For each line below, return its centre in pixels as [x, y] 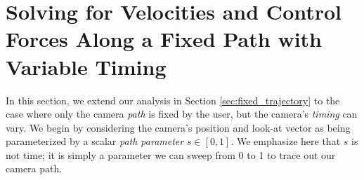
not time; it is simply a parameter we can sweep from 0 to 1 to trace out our [171, 154]
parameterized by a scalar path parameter [95, 141]
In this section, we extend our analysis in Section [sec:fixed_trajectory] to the [173, 100]
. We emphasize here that [286, 141]
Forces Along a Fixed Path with [164, 39]
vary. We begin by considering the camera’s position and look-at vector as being [178, 127]
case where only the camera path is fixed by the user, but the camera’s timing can [182, 114]
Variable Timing [86, 66]
